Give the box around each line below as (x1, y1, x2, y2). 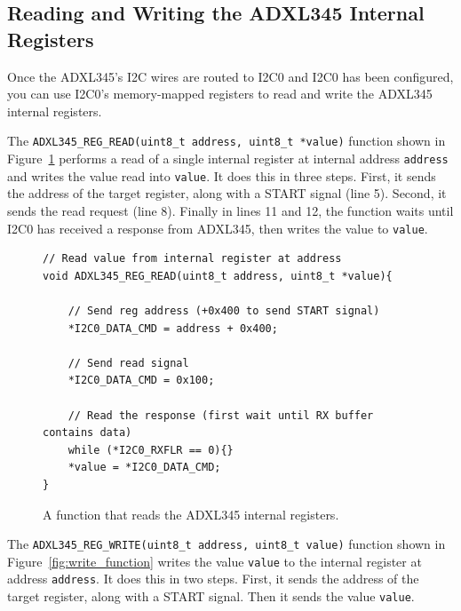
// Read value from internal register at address (43, 252, 342, 266)
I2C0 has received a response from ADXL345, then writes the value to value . (7, 218, 428, 237)
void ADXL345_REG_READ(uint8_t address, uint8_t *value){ (43, 269, 393, 282)
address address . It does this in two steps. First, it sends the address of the (7, 569, 419, 588)
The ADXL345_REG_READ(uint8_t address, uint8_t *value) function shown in (7, 131, 446, 150)
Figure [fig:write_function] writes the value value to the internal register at (7, 551, 422, 570)
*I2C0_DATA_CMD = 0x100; (68, 374, 215, 387)
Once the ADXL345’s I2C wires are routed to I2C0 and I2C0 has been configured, (7, 67, 454, 85)
